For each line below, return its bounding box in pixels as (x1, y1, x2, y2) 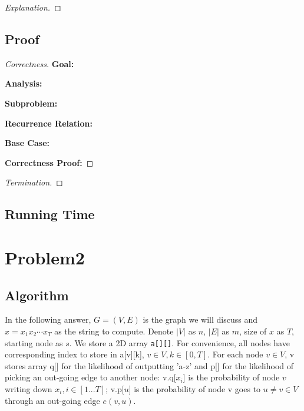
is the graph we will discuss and (143, 313, 257, 326)
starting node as (5, 336, 63, 349)
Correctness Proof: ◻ (5, 156, 94, 168)
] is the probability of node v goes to (128, 382, 261, 395)
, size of (239, 324, 267, 337)
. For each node (207, 348, 263, 360)
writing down (5, 382, 52, 395)
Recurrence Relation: (5, 117, 92, 129)
